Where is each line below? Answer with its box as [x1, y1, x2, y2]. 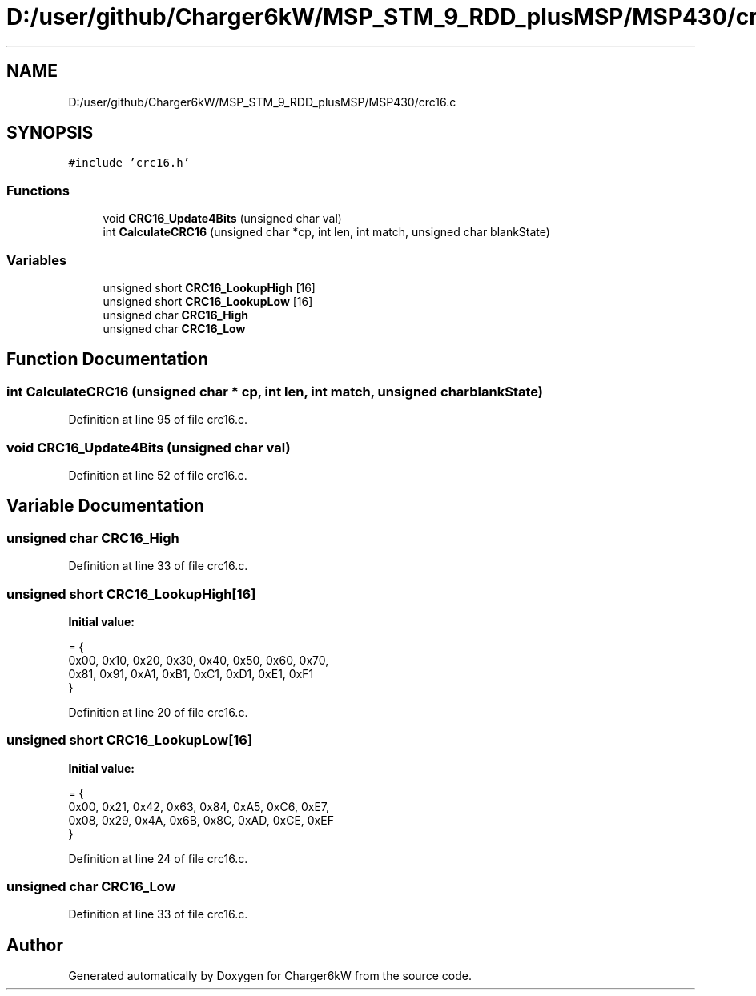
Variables [6, 251, 67, 268]
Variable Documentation [6, 496, 205, 516]
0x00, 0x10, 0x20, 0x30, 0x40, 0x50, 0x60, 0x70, [68, 653, 329, 667]
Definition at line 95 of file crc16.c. [68, 412, 248, 427]
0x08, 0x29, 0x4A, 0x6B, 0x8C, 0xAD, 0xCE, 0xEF [68, 813, 334, 827]
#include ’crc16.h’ [68, 156, 191, 170]
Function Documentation [6, 349, 208, 370]
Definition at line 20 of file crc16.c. [68, 705, 248, 719]
